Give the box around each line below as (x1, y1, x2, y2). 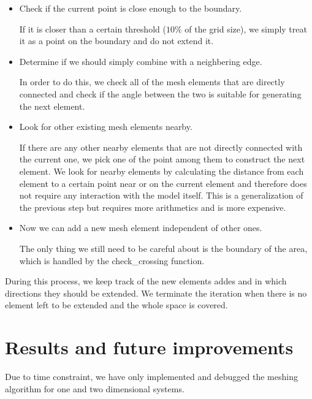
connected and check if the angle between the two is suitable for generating (19, 87, 302, 100)
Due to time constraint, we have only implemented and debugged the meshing (5, 370, 298, 382)
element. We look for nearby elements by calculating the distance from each (19, 164, 304, 177)
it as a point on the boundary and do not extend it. (19, 34, 214, 47)
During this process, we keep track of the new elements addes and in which (5, 275, 287, 287)
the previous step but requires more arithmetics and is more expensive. (19, 200, 286, 213)
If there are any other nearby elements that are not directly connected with (19, 140, 303, 153)
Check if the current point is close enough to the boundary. (19, 2, 242, 14)
